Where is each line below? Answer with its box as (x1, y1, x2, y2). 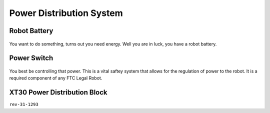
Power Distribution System (9, 7, 123, 18)
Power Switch (9, 54, 53, 62)
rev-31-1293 (9, 101, 38, 107)
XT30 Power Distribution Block (9, 88, 107, 97)
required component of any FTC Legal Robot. (9, 75, 102, 81)
